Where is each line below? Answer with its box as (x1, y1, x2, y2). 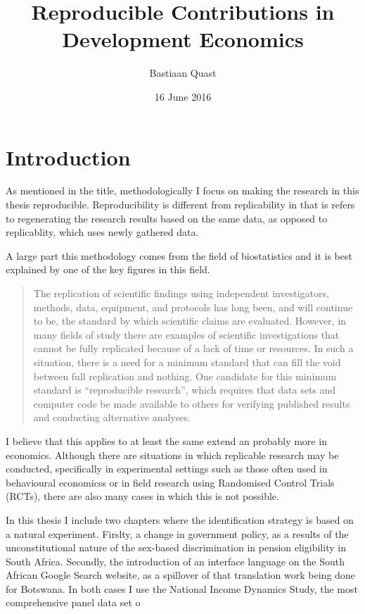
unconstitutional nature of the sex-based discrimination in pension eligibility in (6, 540, 346, 555)
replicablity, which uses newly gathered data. (6, 225, 199, 239)
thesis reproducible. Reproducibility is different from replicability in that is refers (6, 197, 355, 212)
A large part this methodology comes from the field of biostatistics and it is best (6, 248, 352, 263)
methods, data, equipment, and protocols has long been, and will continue (33, 299, 353, 314)
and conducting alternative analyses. (33, 410, 191, 425)
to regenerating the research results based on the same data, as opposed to (6, 211, 328, 225)
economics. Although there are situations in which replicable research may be (6, 447, 339, 462)
